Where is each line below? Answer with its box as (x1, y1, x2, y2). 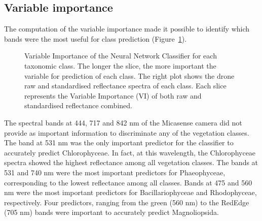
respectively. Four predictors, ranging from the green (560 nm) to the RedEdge (4, 197, 249, 207)
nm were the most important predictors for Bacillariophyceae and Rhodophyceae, (4, 187, 257, 198)
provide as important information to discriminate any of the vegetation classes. (4, 127, 249, 138)
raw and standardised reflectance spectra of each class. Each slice (24, 80, 227, 91)
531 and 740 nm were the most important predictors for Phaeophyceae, (4, 167, 226, 177)
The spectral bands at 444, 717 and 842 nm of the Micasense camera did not (4, 117, 242, 128)
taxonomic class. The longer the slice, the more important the (24, 60, 216, 71)
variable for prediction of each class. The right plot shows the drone (24, 70, 235, 81)
